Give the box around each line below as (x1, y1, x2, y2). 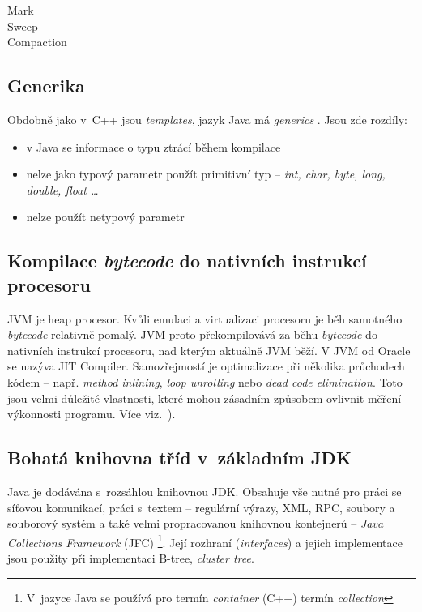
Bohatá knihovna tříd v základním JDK (7, 445, 352, 470)
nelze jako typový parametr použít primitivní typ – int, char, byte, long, (26, 165, 386, 182)
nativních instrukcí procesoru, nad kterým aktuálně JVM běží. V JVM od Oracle (7, 341, 411, 358)
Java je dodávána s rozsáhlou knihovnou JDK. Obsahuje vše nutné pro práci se (7, 482, 402, 499)
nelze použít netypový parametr (26, 208, 185, 225)
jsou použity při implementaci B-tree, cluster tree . (7, 549, 254, 566)
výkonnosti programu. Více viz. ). (7, 405, 176, 422)
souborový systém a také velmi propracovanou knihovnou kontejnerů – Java (7, 515, 384, 532)
